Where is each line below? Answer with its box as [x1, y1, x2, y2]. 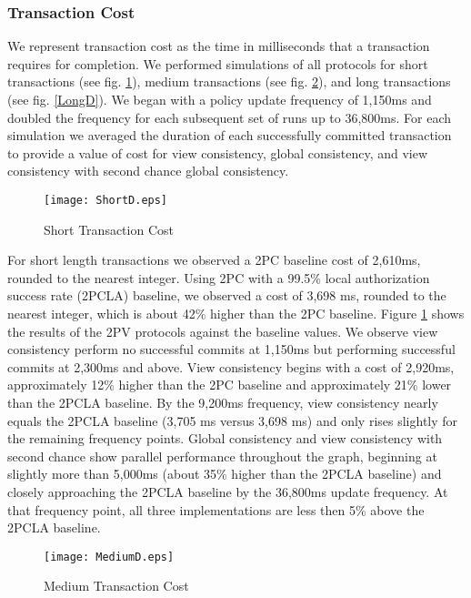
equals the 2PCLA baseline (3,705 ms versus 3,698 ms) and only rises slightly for [7, 410, 458, 430]
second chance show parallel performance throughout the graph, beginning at [7, 446, 437, 465]
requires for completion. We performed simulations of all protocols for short [7, 54, 428, 73]
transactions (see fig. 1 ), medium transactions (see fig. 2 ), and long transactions [7, 72, 451, 91]
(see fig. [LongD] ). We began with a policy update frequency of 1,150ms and [7, 90, 432, 108]
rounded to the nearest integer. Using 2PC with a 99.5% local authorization [7, 268, 430, 287]
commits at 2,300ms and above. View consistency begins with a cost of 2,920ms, [7, 357, 455, 376]
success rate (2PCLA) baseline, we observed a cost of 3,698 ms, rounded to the [7, 286, 446, 305]
